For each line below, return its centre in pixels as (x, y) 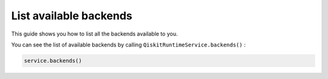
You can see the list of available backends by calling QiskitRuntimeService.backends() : (128, 45)
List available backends (72, 16)
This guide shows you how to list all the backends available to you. (94, 34)
